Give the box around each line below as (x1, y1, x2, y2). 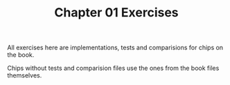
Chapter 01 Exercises (54, 5, 179, 21)
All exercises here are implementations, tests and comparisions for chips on (7, 43, 224, 52)
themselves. (7, 71, 42, 80)
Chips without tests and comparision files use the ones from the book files (7, 64, 220, 73)
